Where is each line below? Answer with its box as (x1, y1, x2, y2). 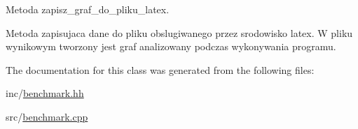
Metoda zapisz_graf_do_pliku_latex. (6, 2, 170, 16)
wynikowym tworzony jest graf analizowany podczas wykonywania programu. (6, 39, 336, 54)
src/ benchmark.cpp (6, 109, 88, 123)
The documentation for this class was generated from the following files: (6, 62, 315, 77)
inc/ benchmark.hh (6, 86, 84, 100)
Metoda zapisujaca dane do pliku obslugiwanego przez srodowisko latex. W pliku (6, 25, 353, 40)
